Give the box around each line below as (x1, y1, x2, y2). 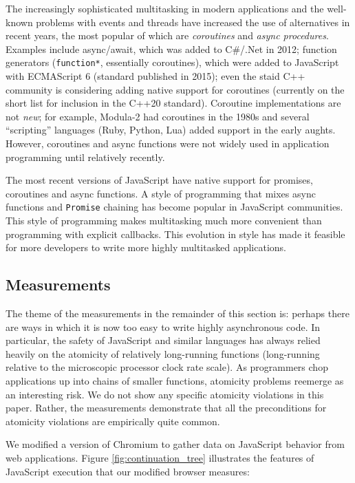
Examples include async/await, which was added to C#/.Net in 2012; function (6, 41, 337, 56)
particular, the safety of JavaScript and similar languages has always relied (6, 333, 321, 347)
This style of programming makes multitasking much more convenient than (6, 213, 322, 228)
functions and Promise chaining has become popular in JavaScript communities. (6, 200, 343, 214)
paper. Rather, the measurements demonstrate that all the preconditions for (6, 400, 327, 415)
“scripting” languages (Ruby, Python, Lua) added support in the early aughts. (6, 122, 336, 137)
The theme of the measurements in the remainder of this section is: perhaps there (6, 306, 349, 321)
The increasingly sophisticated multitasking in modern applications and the (6, 1, 324, 15)
